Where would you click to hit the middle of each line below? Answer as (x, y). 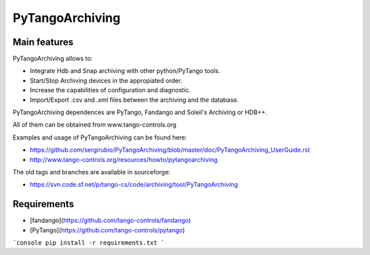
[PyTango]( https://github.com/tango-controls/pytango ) (107, 230)
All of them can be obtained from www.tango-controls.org (95, 125)
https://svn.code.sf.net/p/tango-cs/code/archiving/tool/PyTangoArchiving (134, 185)
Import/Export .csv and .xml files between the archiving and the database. (134, 100)
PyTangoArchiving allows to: (52, 59)
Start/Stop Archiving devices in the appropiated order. (106, 80)
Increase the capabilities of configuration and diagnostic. (110, 90)
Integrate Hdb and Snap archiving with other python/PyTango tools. (125, 71)
